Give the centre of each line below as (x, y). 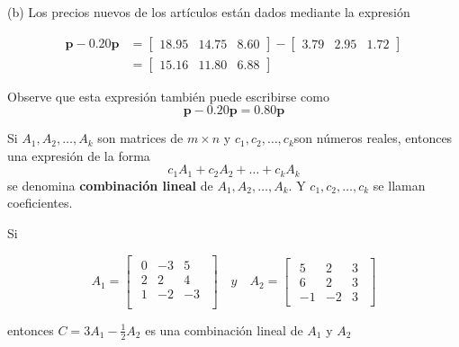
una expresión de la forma (79, 155)
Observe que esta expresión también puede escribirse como (168, 96)
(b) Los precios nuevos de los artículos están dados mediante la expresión (209, 12)
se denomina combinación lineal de (110, 185)
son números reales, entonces (373, 138)
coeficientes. (40, 203)
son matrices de (140, 138)
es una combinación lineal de (224, 329)
